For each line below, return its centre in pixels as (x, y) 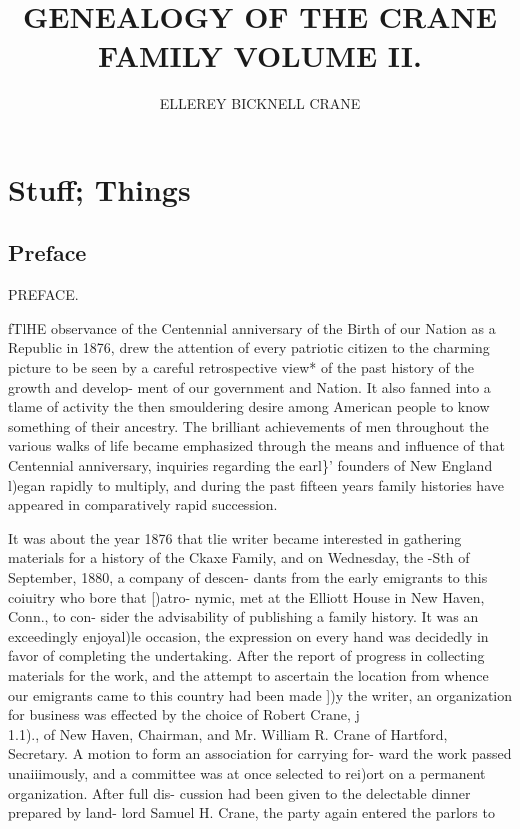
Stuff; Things (99, 188)
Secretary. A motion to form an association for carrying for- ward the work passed (260, 753)
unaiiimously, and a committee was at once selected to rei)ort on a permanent (247, 772)
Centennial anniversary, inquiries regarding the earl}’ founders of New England (250, 465)
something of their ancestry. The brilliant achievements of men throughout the (248, 425)
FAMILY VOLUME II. (260, 55)
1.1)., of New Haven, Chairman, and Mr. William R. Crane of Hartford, (228, 733)
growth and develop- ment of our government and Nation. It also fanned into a (249, 386)
